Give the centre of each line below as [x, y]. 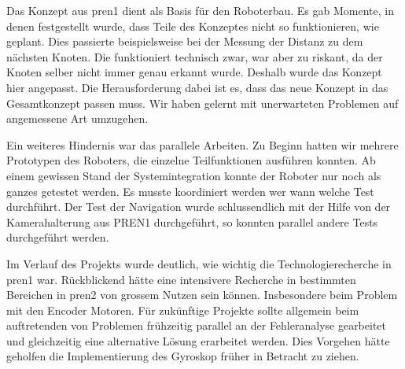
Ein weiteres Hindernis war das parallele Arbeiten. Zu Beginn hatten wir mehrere [202, 144]
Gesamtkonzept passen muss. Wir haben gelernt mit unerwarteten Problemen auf [202, 103]
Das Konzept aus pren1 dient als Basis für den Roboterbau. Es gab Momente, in [200, 10]
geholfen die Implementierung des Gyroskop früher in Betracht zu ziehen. [183, 356]
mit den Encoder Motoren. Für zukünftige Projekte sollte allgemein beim [183, 310]
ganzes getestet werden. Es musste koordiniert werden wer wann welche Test [190, 191]
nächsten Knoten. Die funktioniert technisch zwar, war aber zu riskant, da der [195, 56]
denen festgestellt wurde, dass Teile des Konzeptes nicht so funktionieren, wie [193, 26]
